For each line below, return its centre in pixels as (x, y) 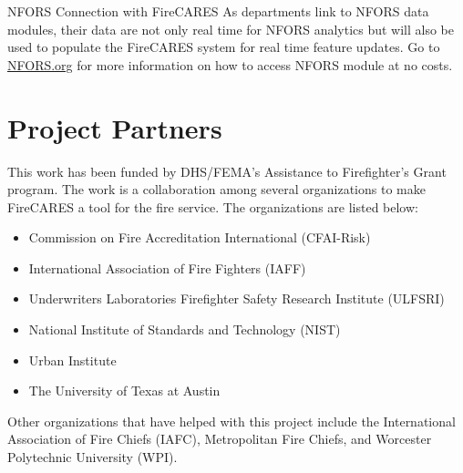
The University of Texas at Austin (124, 391)
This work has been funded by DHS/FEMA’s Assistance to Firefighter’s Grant (227, 171)
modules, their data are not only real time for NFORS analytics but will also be (231, 29)
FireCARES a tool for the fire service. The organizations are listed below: (213, 206)
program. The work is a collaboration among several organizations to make (216, 189)
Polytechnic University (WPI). (93, 457)
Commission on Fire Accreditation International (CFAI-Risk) (200, 237)
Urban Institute (72, 360)
